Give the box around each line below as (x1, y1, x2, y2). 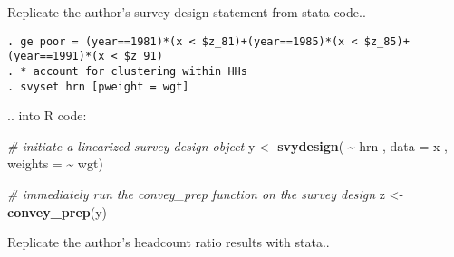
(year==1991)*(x (7, 50, 105, 63)
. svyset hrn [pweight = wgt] (7, 80, 189, 93)
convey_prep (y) (7, 202, 107, 221)
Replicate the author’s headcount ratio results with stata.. (7, 233, 330, 252)
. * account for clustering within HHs (7, 64, 247, 78)
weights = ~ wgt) (7, 154, 103, 173)
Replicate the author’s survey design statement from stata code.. (7, 3, 366, 21)
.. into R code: (7, 106, 87, 125)
